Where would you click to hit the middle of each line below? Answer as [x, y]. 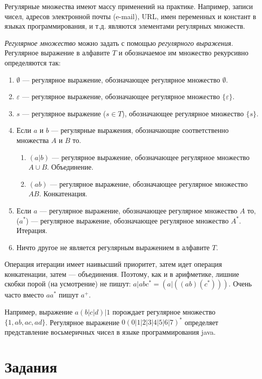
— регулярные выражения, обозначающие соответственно [140, 130]
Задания [31, 366]
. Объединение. [70, 167]
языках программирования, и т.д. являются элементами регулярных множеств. [125, 26]
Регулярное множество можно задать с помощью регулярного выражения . [119, 43]
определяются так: [33, 62]
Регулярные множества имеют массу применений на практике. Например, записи [129, 6]
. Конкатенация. [63, 194]
